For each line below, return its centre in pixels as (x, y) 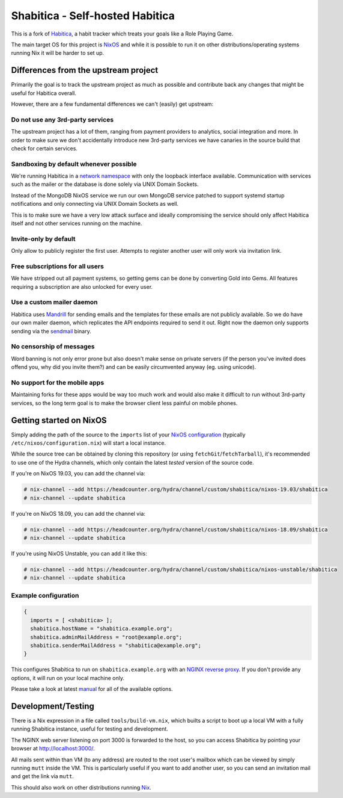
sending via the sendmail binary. (51, 331)
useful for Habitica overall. (44, 93)
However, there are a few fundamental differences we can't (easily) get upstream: (112, 104)
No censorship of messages (53, 347)
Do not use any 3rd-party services (62, 119)
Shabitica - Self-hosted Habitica (93, 16)
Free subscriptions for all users (58, 266)
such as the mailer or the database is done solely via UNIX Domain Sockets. (105, 184)
